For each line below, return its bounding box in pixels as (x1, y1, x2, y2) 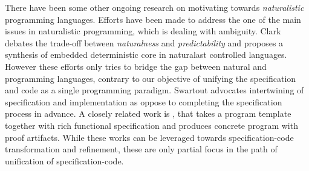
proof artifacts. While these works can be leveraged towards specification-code (5, 131, 294, 143)
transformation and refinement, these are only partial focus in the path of (5, 143, 278, 155)
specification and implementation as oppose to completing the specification (5, 95, 282, 108)
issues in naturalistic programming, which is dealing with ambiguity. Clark (5, 25, 281, 37)
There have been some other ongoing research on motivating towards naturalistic (5, 1, 304, 13)
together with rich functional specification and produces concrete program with (5, 119, 298, 131)
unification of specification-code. (5, 154, 124, 167)
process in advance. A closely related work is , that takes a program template (5, 107, 291, 120)
